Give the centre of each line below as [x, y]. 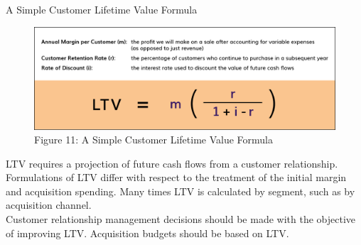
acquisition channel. [49, 205]
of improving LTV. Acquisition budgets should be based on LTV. [147, 233]
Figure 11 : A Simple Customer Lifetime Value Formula [154, 140]
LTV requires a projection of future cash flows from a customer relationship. [172, 163]
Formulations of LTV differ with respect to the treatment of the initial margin [176, 177]
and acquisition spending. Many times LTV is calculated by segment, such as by [180, 191]
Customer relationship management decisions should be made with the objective [180, 219]
